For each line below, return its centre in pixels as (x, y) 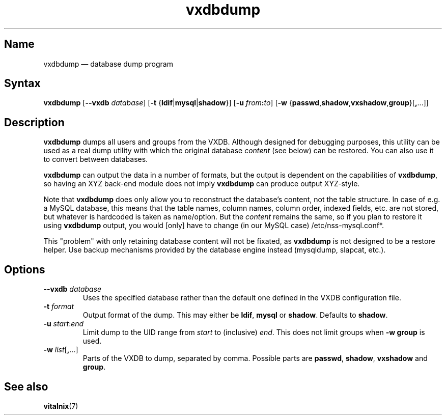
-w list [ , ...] (61, 350)
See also (26, 386)
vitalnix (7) (61, 406)
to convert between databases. (96, 159)
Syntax (22, 83)
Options (25, 269)
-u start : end (64, 324)
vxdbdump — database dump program (108, 64)
